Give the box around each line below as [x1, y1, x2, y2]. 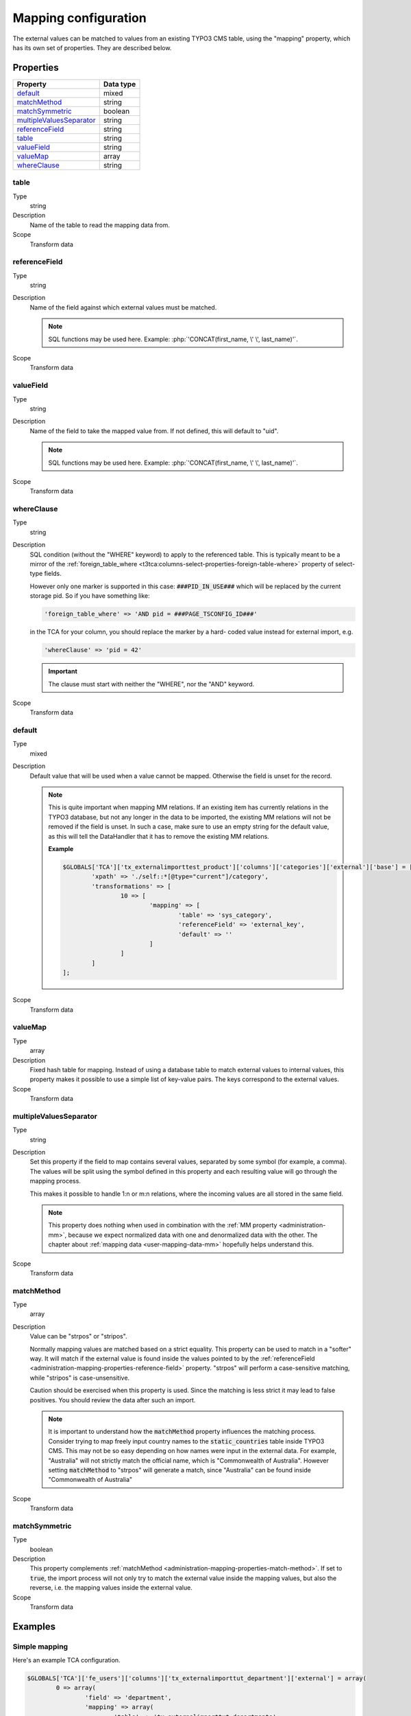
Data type [103, 79, 136, 89]
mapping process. [29, 1177, 82, 1185]
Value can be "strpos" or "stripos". [29, 1332, 127, 1341]
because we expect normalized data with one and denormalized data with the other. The [68, 1231, 318, 1239]
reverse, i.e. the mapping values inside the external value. [29, 1584, 193, 1592]
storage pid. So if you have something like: [29, 592, 150, 600]
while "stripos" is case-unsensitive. [29, 1373, 130, 1382]
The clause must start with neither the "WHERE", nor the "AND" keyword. [48, 680, 255, 688]
